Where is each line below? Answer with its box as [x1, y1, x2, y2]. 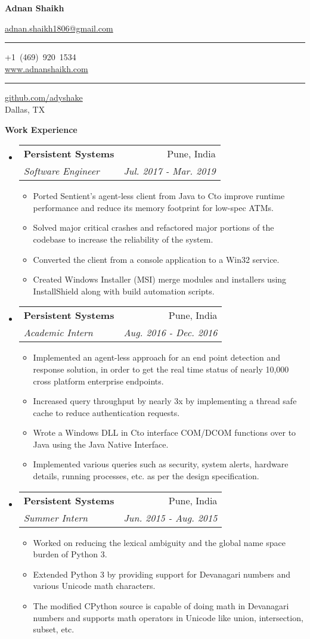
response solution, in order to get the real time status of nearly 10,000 [33, 362, 289, 375]
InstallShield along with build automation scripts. [33, 284, 215, 297]
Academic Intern [23, 325, 93, 340]
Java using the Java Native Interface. [33, 438, 169, 450]
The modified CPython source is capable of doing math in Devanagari [33, 600, 289, 612]
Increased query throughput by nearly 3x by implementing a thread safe [33, 395, 297, 407]
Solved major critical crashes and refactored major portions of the [33, 221, 274, 234]
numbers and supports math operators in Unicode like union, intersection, [33, 611, 303, 624]
